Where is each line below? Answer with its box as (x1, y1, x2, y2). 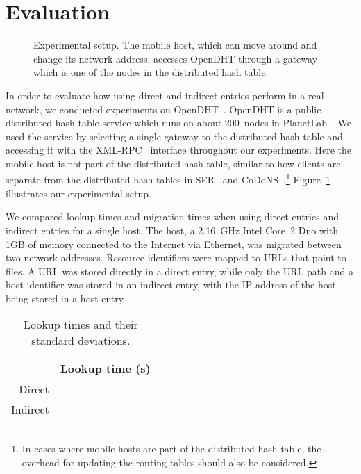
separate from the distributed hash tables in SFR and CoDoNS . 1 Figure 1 (6, 170, 330, 187)
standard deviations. (31, 332, 131, 349)
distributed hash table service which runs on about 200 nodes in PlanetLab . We (6, 115, 351, 130)
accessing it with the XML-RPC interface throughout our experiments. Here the (6, 142, 351, 157)
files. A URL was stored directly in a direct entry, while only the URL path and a (6, 263, 353, 278)
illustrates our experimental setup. (6, 186, 151, 200)
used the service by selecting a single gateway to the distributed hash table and (6, 129, 343, 143)
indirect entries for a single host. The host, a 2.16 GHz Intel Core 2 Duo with (6, 222, 339, 237)
